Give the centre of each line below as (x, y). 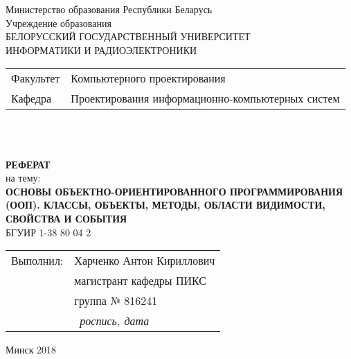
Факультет (36, 78)
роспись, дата (115, 321)
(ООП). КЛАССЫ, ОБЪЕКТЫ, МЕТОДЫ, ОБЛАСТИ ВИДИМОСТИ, (165, 205)
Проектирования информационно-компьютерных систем (205, 98)
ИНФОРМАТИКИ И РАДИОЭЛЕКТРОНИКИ (101, 50)
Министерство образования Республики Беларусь (109, 9)
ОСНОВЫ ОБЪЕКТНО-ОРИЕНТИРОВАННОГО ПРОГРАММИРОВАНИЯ (174, 191)
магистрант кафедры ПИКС (141, 281)
